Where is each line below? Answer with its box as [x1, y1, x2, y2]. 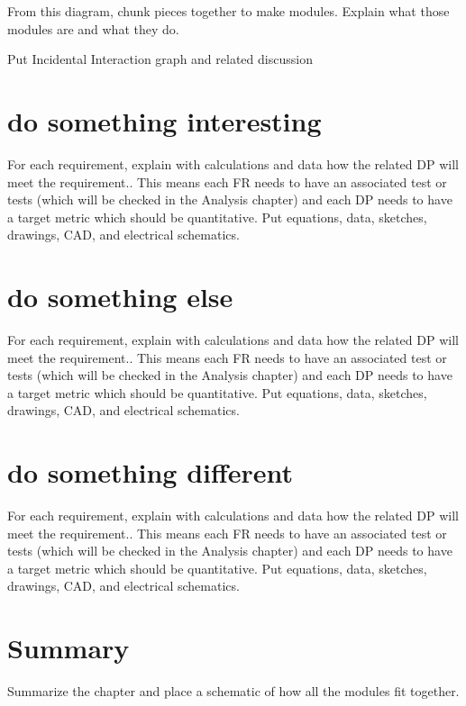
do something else [7, 278, 233, 315]
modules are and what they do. [7, 19, 179, 38]
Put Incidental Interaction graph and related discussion [7, 50, 313, 68]
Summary [7, 629, 130, 666]
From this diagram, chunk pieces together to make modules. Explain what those [7, 2, 450, 20]
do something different [7, 454, 294, 491]
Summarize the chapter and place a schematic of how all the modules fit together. [7, 682, 460, 701]
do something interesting [7, 102, 322, 139]
